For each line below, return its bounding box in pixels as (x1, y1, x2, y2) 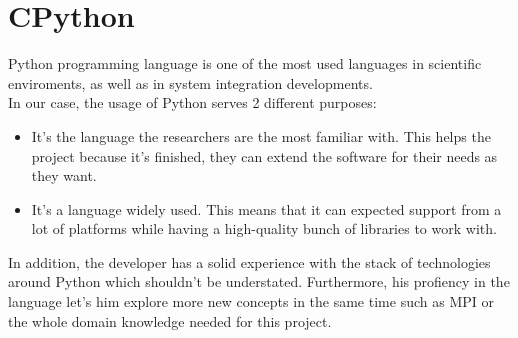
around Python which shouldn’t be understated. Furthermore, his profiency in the (8, 271, 510, 292)
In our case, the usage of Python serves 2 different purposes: (8, 92, 377, 113)
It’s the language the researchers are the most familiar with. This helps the (31, 125, 491, 146)
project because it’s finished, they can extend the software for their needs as (31, 145, 498, 166)
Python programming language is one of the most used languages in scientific (8, 53, 482, 74)
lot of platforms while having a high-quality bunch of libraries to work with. (31, 218, 497, 239)
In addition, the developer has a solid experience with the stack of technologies (8, 251, 491, 272)
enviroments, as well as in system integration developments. (8, 72, 373, 93)
